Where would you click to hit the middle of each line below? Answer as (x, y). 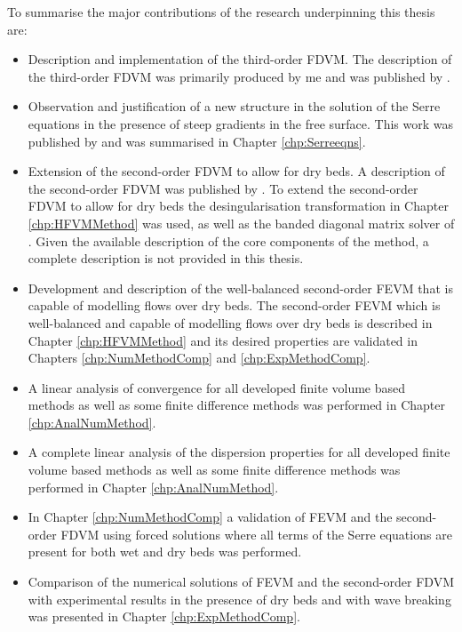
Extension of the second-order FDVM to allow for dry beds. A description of (236, 171)
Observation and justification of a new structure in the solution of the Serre (234, 106)
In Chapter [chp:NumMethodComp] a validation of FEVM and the (210, 517)
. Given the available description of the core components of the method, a (228, 240)
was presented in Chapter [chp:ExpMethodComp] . (164, 616)
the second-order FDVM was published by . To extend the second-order (223, 188)
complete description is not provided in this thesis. (166, 258)
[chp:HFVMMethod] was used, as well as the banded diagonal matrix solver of (241, 223)
